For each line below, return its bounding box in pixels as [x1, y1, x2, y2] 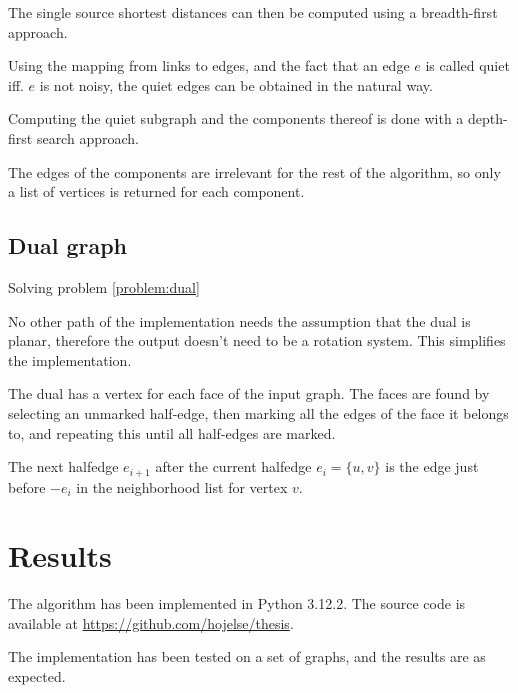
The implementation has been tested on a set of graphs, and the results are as [8, 646, 486, 667]
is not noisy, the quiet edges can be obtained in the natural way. [39, 74, 433, 95]
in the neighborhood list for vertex [76, 476, 288, 497]
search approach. [36, 127, 139, 148]
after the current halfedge [155, 456, 312, 477]
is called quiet [425, 55, 510, 76]
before [8, 476, 46, 497]
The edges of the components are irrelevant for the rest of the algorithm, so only [8, 161, 501, 182]
